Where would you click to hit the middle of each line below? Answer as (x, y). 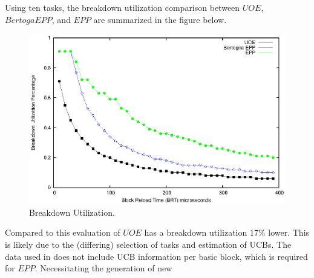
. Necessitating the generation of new (103, 268)
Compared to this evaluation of (63, 232)
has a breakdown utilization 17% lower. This (227, 232)
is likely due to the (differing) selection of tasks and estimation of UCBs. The (148, 244)
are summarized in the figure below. (160, 19)
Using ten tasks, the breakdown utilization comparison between (123, 7)
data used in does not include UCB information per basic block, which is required (156, 256)
